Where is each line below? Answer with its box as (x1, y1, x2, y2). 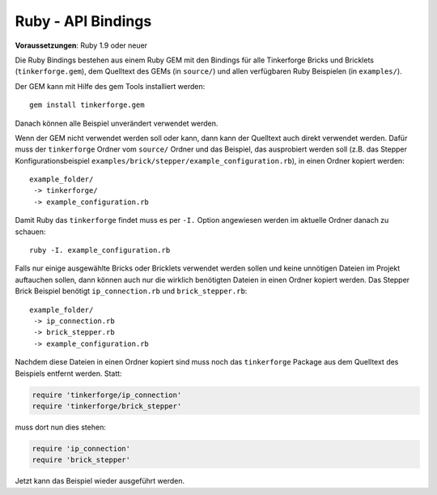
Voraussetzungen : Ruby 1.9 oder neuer (15, 41, 148, 50)
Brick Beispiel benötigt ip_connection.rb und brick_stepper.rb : (15, 286, 248, 296)
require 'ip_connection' (32, 444, 131, 453)
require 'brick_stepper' (32, 455, 131, 465)
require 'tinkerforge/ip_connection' (32, 390, 182, 399)
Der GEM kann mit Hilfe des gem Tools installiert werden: (15, 81, 206, 91)
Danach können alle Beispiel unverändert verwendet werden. (15, 118, 218, 128)
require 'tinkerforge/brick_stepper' (32, 401, 182, 411)
